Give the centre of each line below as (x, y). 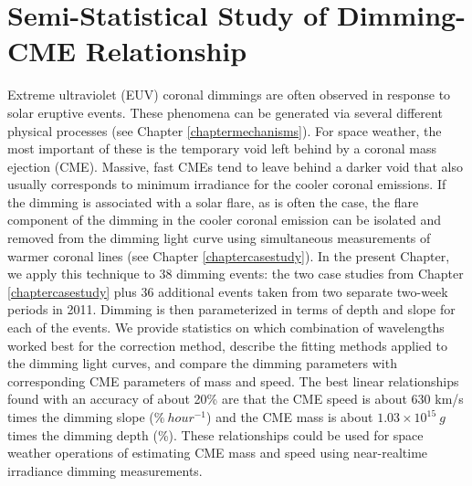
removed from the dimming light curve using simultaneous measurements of (219, 238)
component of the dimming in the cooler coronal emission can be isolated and (225, 220)
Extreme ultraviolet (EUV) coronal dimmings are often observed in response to (229, 95)
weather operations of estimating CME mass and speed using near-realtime (218, 453)
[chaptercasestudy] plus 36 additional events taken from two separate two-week (228, 291)
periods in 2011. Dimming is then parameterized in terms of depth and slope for (231, 309)
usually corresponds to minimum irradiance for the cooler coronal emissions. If (227, 184)
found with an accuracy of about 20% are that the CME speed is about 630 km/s (236, 399)
